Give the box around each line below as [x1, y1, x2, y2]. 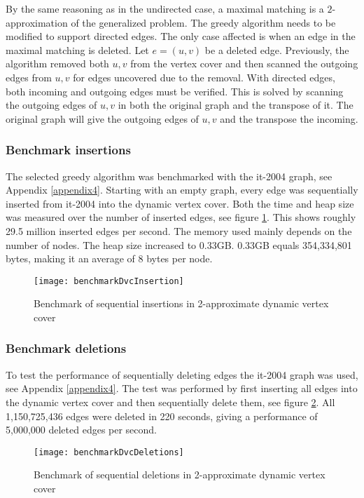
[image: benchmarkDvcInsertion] [34, 276, 184, 286]
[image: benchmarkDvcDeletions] [34, 447, 184, 457]
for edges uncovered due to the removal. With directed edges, [73, 69, 335, 84]
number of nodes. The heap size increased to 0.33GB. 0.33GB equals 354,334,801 [6, 237, 352, 252]
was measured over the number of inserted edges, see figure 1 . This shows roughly [6, 210, 356, 224]
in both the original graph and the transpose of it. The [118, 97, 353, 112]
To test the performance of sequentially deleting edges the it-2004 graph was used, [6, 367, 358, 382]
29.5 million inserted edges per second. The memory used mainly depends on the [6, 223, 352, 238]
